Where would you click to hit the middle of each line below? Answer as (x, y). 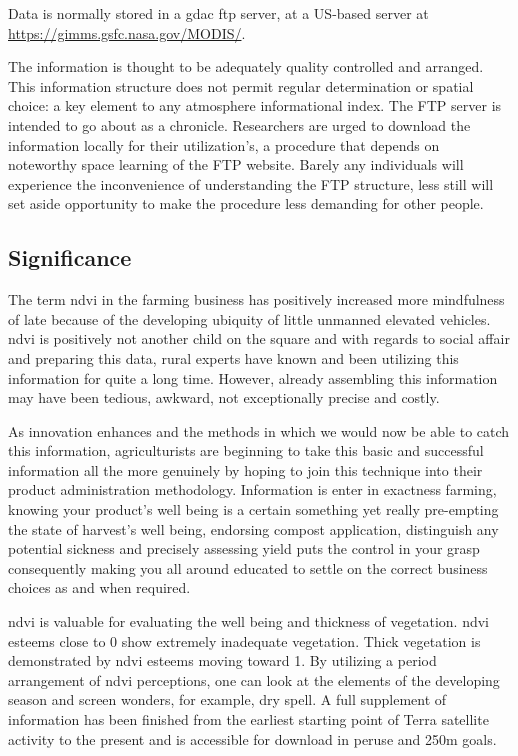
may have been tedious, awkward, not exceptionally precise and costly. (224, 397)
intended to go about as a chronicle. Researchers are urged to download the (239, 124)
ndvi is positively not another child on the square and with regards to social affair (259, 338)
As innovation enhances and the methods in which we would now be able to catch (259, 430)
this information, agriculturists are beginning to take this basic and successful (246, 450)
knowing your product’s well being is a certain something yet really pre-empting (253, 509)
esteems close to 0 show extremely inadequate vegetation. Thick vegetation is (244, 640)
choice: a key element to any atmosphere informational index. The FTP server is (255, 105)
